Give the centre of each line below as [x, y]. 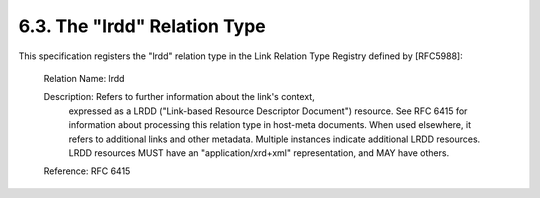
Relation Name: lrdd [84, 78]
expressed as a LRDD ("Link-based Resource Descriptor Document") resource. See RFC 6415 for [268, 111]
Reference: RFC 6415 [87, 171]
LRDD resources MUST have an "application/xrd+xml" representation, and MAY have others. [259, 152]
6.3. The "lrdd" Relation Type [142, 26]
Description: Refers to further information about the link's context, [179, 97]
